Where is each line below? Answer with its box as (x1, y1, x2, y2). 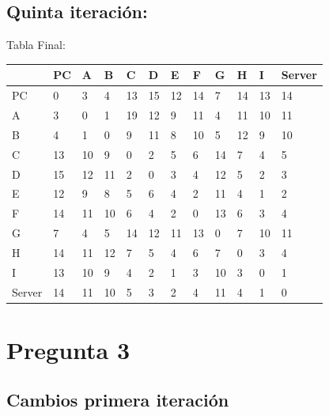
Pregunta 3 (6, 333, 130, 365)
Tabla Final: (6, 36, 66, 53)
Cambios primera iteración (6, 388, 229, 412)
